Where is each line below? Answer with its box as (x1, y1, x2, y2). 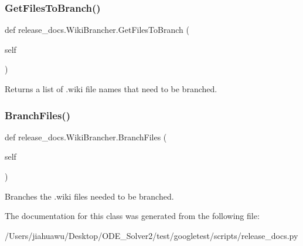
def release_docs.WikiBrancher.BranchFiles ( (5, 130, 167, 143)
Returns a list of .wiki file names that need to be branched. (5, 83, 217, 95)
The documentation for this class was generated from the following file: (5, 210, 260, 222)
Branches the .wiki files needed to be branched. (5, 190, 174, 202)
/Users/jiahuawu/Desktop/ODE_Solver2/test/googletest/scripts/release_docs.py (5, 229, 298, 241)
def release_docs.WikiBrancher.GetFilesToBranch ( (5, 23, 189, 36)
